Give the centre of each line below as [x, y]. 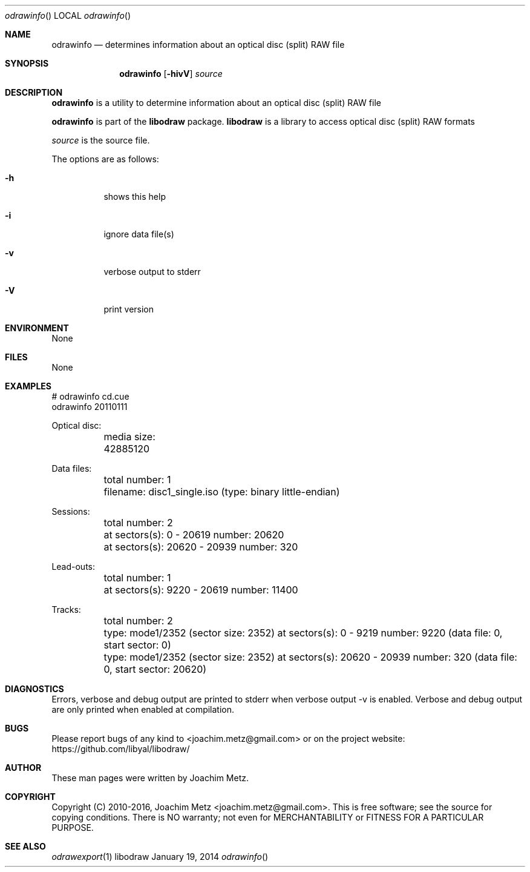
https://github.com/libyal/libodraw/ [121, 749]
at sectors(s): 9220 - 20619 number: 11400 [201, 590]
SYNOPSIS [27, 63]
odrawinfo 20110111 [90, 407]
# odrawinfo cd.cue [90, 396]
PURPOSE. [73, 827]
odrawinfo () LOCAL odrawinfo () [68, 15]
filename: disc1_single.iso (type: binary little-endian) [222, 492]
